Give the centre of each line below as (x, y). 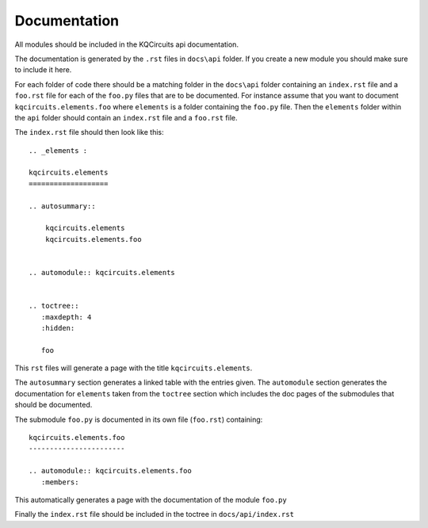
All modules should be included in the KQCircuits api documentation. (127, 44)
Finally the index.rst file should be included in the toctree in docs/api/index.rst (155, 515)
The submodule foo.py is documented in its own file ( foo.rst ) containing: (139, 419)
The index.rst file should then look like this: (89, 132)
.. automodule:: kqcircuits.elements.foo (110, 471)
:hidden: (58, 328)
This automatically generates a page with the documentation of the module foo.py (151, 500)
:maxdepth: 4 (66, 317)
